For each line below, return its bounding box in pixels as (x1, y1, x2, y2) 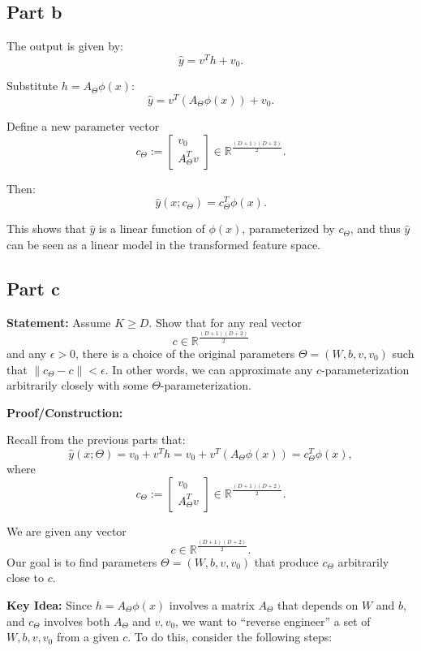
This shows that (6, 220, 86, 237)
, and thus (350, 220, 401, 237)
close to (6, 569, 44, 586)
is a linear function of (99, 220, 205, 237)
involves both (44, 612, 110, 629)
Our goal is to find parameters (6, 553, 157, 570)
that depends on (277, 597, 359, 614)
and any (6, 344, 47, 361)
